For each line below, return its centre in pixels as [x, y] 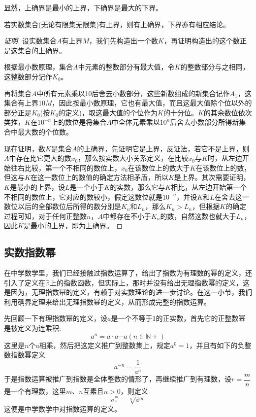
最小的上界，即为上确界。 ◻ [76, 226]
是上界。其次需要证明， [212, 177]
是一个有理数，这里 [35, 391]
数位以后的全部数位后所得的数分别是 [63, 206]
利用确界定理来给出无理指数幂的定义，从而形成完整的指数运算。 [107, 301]
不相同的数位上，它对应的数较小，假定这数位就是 [83, 196]
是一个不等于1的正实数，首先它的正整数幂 [178, 318]
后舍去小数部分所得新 [205, 122]
